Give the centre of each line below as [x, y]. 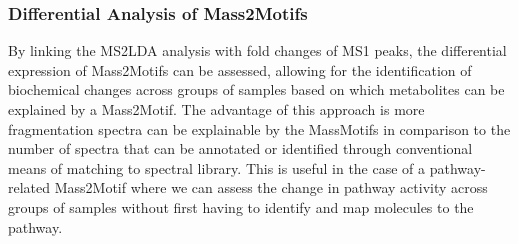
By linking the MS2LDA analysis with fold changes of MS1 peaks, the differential [257, 50]
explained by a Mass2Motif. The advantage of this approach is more [216, 109]
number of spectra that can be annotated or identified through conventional [240, 148]
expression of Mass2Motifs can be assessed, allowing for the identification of [240, 69]
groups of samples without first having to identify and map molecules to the [241, 206]
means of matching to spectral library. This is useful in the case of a [217, 167]
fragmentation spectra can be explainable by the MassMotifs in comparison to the [259, 128]
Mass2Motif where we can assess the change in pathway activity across [271, 187]
